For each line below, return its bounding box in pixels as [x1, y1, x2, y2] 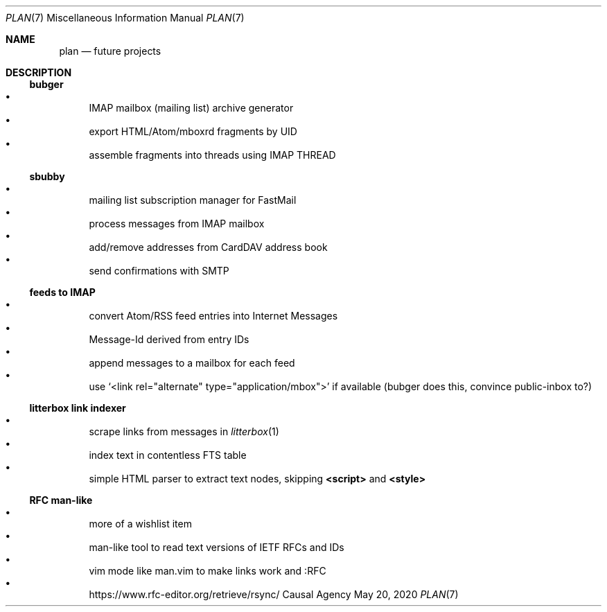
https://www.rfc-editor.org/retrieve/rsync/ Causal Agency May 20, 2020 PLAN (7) [89, 588, 459, 600]
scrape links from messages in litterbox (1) [89, 426, 279, 437]
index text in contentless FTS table [89, 449, 247, 461]
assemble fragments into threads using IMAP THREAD [89, 149, 336, 161]
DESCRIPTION [6, 67, 72, 78]
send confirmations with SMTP [89, 265, 229, 277]
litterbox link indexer [29, 402, 126, 414]
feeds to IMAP [29, 286, 96, 298]
